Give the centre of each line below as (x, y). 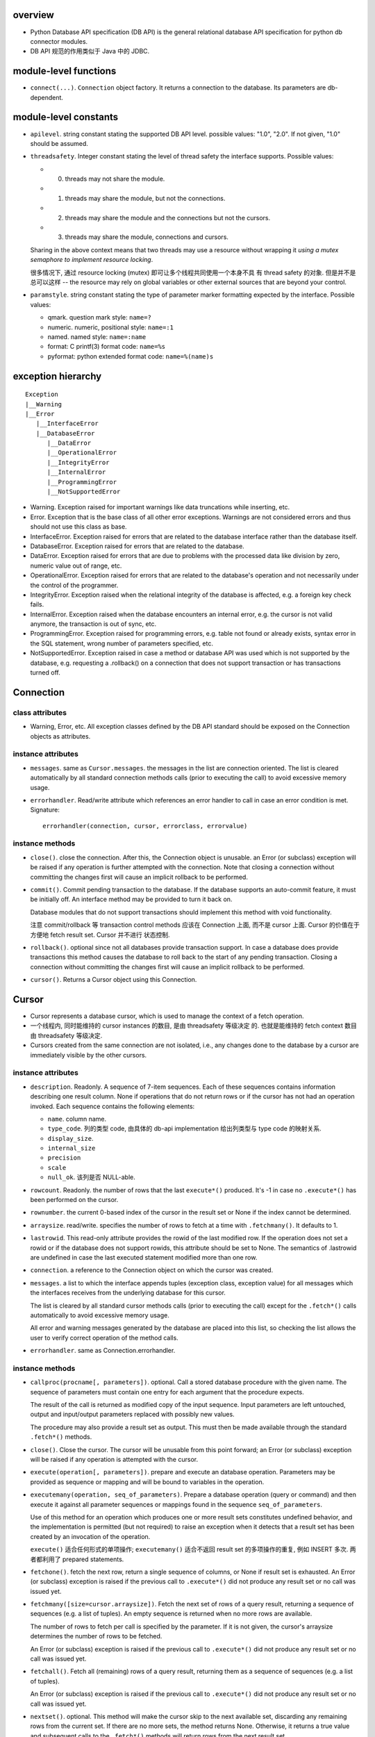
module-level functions (65, 71)
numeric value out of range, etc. (76, 566)
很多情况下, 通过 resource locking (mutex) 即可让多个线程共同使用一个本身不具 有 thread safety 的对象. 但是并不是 (193, 272)
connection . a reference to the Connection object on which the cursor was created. (152, 1270)
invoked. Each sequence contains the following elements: (112, 1106)
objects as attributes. (60, 736)
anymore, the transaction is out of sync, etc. (93, 624)
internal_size (72, 1149)
